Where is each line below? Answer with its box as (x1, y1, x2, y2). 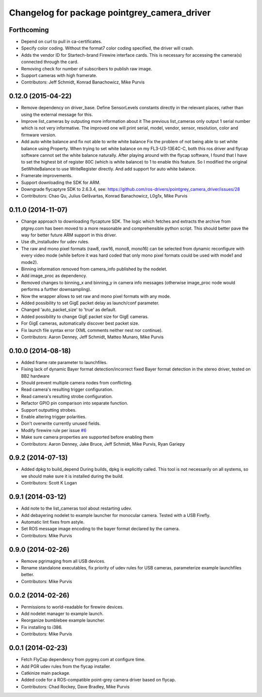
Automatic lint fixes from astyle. (21, 519, 85, 525)
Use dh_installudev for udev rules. (21, 239, 89, 245)
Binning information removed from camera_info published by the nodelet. (21, 266, 167, 272)
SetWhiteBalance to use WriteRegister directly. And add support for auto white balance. (21, 166, 196, 172)
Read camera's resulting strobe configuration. (21, 393, 113, 399)
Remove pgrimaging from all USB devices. (21, 558, 106, 564)
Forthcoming (9, 26, 49, 34)
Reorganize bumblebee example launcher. (21, 617, 105, 623)
